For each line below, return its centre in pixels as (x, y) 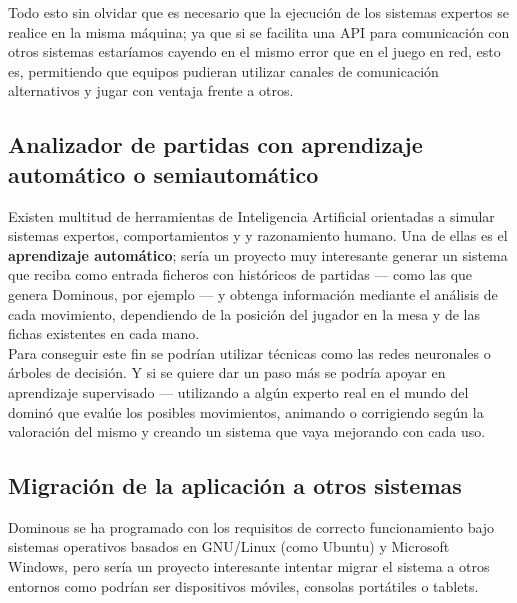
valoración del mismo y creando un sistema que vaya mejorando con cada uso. (247, 431)
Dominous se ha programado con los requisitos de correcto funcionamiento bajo (251, 526)
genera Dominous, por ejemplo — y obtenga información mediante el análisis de (253, 293)
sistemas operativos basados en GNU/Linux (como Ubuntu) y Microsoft (229, 546)
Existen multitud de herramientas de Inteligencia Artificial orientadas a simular (251, 215)
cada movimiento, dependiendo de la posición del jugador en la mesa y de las (244, 313)
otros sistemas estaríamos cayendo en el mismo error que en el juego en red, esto (254, 51)
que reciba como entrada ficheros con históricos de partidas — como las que (240, 274)
